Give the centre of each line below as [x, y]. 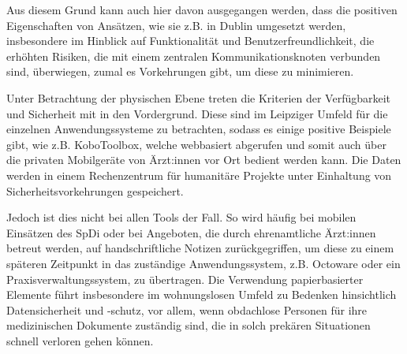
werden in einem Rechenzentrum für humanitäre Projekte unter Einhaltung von [199, 175]
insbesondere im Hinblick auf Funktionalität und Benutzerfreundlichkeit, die [190, 41]
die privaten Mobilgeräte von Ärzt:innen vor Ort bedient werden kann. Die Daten [204, 160]
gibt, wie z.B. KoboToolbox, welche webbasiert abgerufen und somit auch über [196, 144]
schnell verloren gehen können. [80, 340]
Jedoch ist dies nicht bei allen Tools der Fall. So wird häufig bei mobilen [181, 217]
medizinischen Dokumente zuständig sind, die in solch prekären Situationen [189, 325]
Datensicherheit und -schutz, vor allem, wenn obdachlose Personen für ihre [187, 309]
